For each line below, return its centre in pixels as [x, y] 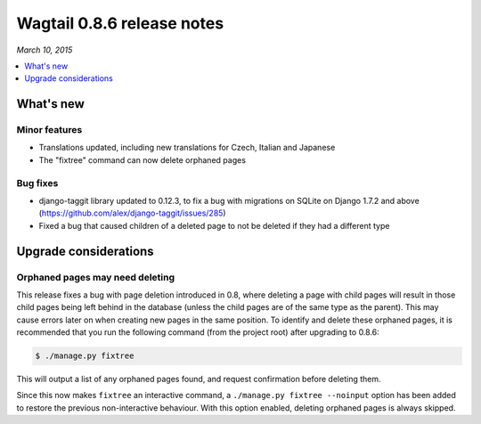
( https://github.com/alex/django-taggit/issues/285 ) [132, 213]
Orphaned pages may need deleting [96, 277]
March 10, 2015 [45, 50]
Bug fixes [37, 183]
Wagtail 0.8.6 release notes [120, 23]
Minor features [49, 130]
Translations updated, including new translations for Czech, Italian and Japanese [187, 148]
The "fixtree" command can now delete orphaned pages [143, 159]
